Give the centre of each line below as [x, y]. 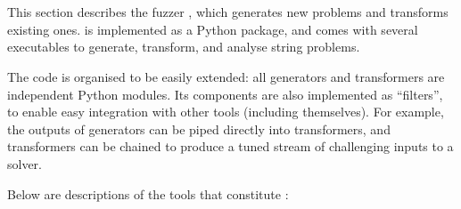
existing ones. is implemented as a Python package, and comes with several [213, 29]
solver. [25, 163]
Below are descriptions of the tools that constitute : [148, 193]
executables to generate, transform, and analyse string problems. [184, 47]
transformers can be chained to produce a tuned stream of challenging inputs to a [230, 146]
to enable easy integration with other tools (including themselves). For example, [226, 112]
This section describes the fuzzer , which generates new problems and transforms [228, 12]
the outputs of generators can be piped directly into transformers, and [199, 129]
